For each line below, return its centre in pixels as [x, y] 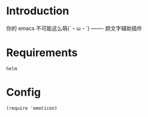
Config [23, 92]
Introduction [38, 11]
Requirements [42, 53]
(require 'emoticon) [32, 108]
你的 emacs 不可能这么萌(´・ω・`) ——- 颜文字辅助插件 [74, 28]
